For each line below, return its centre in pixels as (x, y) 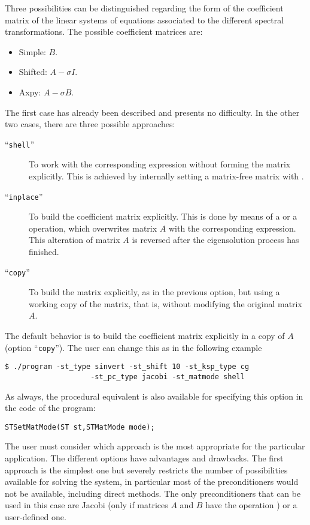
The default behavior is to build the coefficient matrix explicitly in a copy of (145, 336)
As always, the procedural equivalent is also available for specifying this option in (154, 396)
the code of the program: (50, 408)
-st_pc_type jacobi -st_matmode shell (168, 376)
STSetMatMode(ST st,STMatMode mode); (80, 427)
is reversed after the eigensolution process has (215, 240)
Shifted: (33, 72)
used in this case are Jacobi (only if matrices (86, 505)
